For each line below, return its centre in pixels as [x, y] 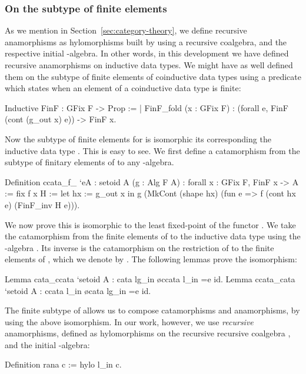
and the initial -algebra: [47, 344]
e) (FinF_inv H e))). [42, 204]
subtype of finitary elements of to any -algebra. [89, 162]
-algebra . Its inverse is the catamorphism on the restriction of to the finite [139, 247]
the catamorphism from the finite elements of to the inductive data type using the [153, 236]
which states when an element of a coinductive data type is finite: [123, 88]
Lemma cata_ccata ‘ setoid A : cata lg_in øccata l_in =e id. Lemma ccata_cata [150, 278]
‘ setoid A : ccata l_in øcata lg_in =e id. [78, 290]
